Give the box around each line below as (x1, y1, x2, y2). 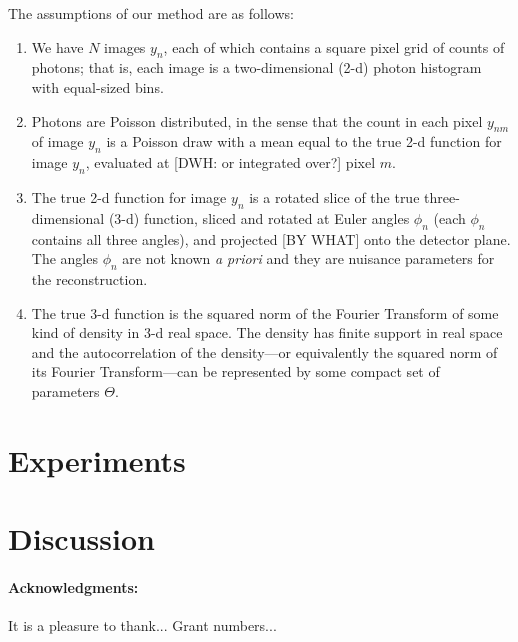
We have (31, 36, 84, 57)
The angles (31, 248, 98, 269)
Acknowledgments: (8, 576, 139, 597)
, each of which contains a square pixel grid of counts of (163, 36, 505, 57)
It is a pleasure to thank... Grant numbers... (8, 615, 277, 636)
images (104, 36, 146, 57)
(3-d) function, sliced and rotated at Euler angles (108, 207, 410, 228)
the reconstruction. (31, 268, 148, 289)
